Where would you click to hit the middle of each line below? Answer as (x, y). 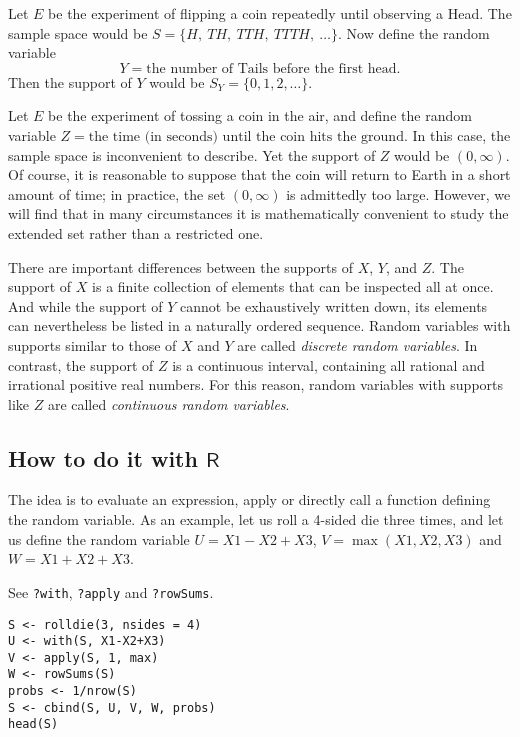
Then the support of (70, 81)
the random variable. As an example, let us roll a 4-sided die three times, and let (256, 519)
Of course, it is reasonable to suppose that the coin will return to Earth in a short (259, 174)
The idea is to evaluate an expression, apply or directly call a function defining (249, 499)
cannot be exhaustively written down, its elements (334, 305)
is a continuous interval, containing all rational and (328, 364)
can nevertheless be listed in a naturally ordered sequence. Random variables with (259, 325)
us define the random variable (99, 538)
